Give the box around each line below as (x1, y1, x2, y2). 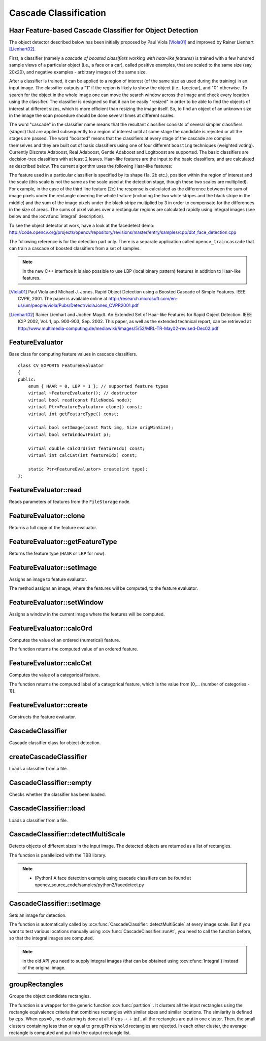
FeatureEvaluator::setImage (9, 563, 97, 572)
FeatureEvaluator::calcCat (9, 659, 92, 668)
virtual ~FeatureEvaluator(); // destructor (28, 390, 137, 396)
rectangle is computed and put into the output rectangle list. (9, 1030, 131, 1036)
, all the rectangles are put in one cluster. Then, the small (140, 1016, 256, 1022)
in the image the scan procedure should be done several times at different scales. (9, 112, 175, 118)
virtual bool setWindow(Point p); (28, 431, 112, 437)
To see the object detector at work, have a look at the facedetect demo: (9, 222, 155, 228)
